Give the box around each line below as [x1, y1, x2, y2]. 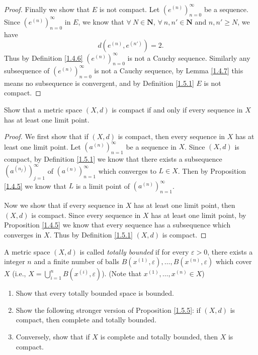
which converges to [98, 165, 156, 176]
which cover [215, 256, 252, 267]
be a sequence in [126, 141, 177, 152]
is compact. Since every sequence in [31, 209, 141, 220]
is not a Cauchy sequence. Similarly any [127, 52, 250, 63]
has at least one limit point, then [133, 200, 235, 210]
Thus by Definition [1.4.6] [4, 52, 83, 63]
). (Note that [102, 268, 142, 279]
